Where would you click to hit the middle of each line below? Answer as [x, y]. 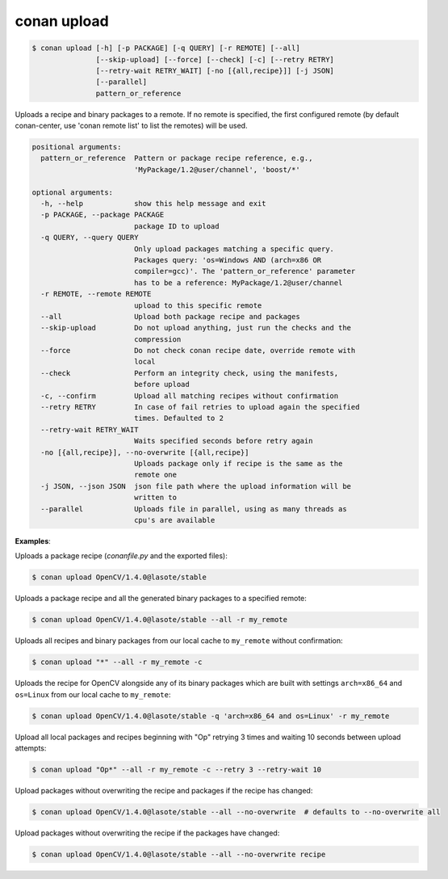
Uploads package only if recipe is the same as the [238, 463]
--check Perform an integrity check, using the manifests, [190, 373]
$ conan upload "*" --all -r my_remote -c [117, 662]
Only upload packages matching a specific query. [234, 249]
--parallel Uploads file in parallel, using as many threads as [194, 509]
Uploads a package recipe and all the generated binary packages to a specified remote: [161, 599]
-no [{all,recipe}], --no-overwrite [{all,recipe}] [145, 452]
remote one [155, 475]
